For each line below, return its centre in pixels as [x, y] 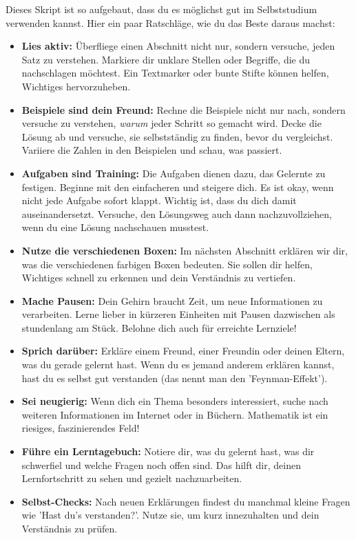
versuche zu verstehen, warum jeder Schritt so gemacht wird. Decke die [171, 123]
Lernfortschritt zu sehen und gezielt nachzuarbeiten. [132, 478]
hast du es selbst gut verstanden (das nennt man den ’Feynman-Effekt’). [175, 378]
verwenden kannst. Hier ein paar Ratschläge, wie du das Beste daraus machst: [170, 22]
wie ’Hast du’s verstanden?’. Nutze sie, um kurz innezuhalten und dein [170, 515]
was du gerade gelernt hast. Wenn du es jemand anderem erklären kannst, [178, 364]
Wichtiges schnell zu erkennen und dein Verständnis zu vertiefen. [159, 278]
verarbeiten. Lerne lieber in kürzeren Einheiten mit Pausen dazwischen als [178, 314]
